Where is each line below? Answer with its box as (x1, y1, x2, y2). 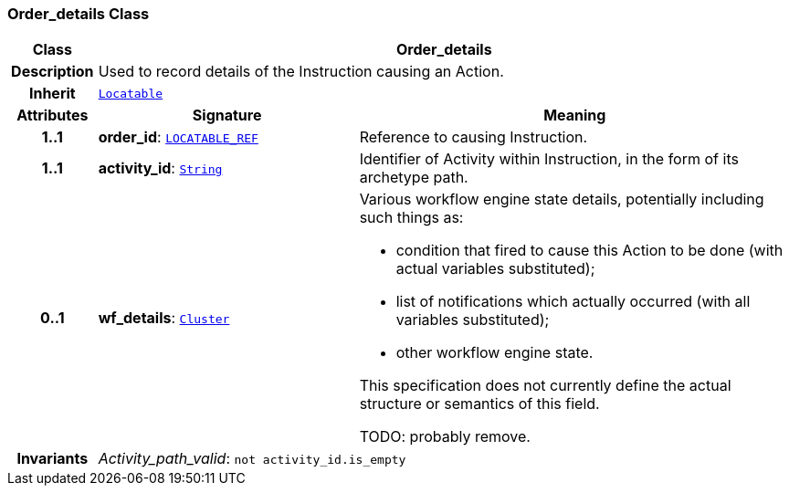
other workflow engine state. (395, 343, 594, 362)
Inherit (28, 84, 76, 103)
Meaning (543, 106, 606, 125)
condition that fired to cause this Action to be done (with (395, 241, 784, 260)
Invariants (16, 449, 89, 468)
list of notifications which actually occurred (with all (395, 292, 751, 311)
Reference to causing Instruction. (359, 128, 588, 147)
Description (11, 62, 94, 81)
